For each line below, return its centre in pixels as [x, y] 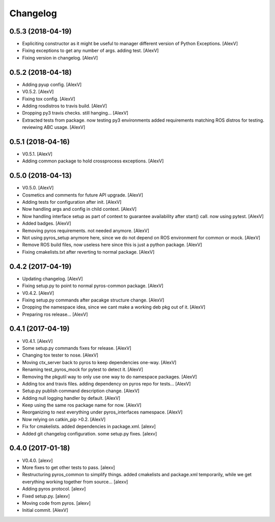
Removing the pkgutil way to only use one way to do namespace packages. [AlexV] [109, 376]
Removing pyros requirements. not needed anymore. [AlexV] [86, 230]
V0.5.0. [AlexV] [38, 188]
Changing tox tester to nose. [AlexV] [60, 355]
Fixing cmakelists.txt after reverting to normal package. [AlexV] [88, 252]
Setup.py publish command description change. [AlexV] [81, 391]
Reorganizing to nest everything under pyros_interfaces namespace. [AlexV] [102, 412]
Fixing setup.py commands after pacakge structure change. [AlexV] [93, 300]
